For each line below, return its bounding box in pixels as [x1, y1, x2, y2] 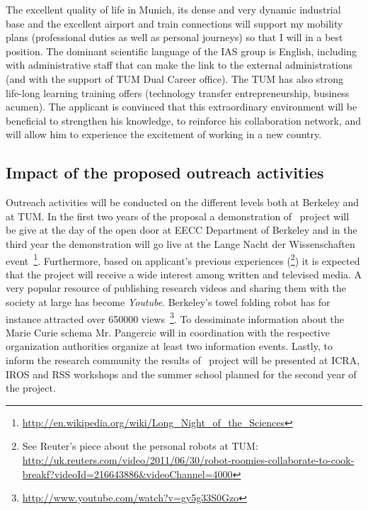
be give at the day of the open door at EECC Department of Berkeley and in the [6, 222, 357, 237]
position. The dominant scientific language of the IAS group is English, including [6, 43, 357, 58]
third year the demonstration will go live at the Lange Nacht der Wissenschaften [6, 236, 355, 251]
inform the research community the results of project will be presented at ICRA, [6, 352, 360, 367]
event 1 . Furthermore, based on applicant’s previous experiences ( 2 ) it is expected [6, 251, 360, 268]
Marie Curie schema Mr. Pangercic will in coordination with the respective [6, 324, 330, 339]
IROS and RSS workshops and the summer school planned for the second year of [6, 366, 357, 381]
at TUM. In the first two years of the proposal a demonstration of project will [6, 208, 350, 223]
